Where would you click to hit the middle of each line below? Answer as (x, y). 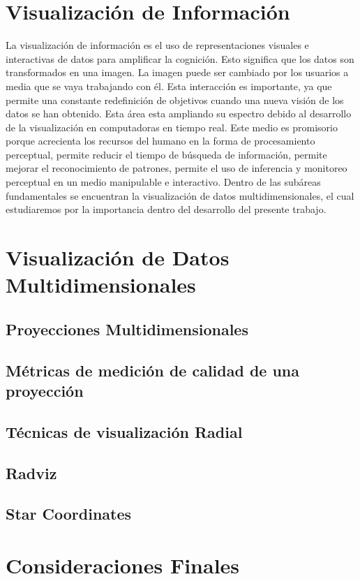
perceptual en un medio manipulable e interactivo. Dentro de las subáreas (163, 182)
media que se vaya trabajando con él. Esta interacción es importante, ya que (169, 86)
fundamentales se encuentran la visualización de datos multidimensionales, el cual (180, 195)
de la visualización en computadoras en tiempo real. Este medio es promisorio (172, 127)
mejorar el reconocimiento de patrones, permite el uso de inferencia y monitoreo (177, 168)
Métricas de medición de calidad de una (153, 370)
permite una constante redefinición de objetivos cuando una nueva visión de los (175, 100)
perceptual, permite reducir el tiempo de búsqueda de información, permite (166, 154)
